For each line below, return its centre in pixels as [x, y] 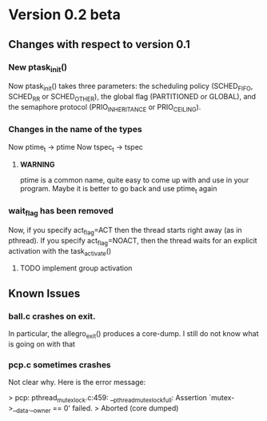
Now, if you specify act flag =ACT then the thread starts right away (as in [125, 231]
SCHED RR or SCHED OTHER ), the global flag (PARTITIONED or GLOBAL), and [132, 97]
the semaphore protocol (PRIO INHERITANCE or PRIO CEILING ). [105, 108]
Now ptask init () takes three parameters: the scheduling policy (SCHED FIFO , [131, 87]
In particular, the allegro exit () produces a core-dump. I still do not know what [133, 335]
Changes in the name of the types [75, 130]
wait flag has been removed [61, 212]
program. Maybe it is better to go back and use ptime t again [118, 189]
